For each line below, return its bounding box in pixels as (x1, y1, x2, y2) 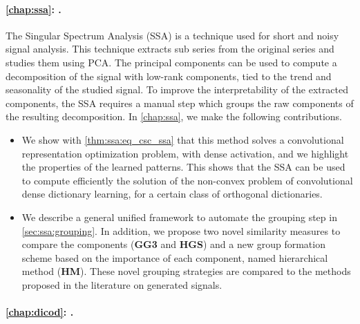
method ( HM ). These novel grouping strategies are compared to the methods (21, 264, 351, 278)
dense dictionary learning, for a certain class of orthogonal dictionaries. (21, 187, 323, 201)
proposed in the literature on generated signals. (21, 277, 222, 292)
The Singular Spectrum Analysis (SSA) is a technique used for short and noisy (6, 28, 339, 42)
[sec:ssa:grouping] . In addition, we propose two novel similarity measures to (21, 223, 341, 238)
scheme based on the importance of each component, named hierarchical (21, 250, 328, 265)
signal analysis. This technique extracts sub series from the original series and (6, 41, 334, 56)
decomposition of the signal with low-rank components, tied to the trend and (6, 68, 332, 83)
